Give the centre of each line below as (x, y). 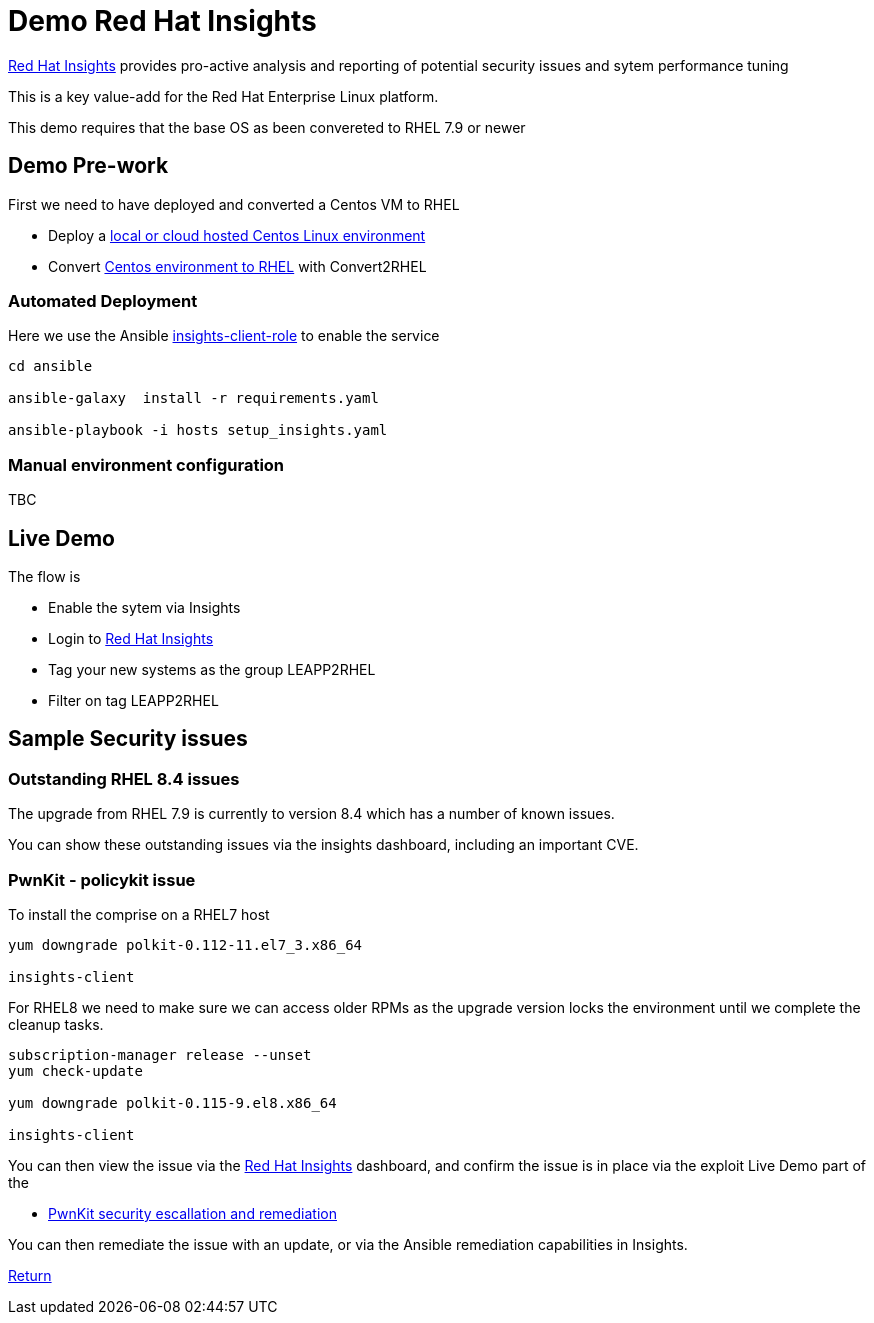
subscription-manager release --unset (160, 1054)
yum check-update (75, 1070)
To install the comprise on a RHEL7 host (139, 914)
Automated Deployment (103, 300)
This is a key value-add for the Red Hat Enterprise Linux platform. (223, 96)
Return (30, 1275)
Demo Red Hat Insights (162, 21)
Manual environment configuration (146, 464)
